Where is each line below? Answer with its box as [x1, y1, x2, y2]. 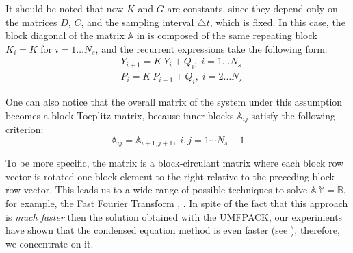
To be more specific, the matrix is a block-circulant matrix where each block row [5, 156, 344, 170]
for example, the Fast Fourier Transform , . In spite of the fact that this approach [5, 195, 348, 210]
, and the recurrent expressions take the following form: [95, 41, 328, 56]
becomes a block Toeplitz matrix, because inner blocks [5, 108, 234, 122]
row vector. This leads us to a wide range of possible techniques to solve [5, 182, 308, 197]
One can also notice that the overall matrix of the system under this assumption [5, 95, 343, 109]
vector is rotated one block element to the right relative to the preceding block [5, 169, 335, 183]
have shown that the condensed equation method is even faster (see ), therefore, [5, 223, 340, 237]
